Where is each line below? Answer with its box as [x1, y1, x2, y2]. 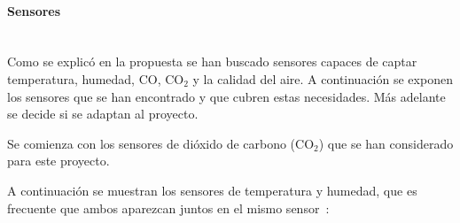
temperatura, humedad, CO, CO [7, 69, 184, 88]
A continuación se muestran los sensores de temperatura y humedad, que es [7, 181, 417, 199]
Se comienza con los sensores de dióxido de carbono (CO [7, 134, 315, 152]
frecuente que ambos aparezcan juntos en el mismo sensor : [7, 198, 330, 217]
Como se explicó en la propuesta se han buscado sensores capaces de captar [7, 52, 417, 71]
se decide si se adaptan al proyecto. [7, 104, 199, 123]
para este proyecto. [7, 151, 110, 170]
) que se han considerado [318, 134, 454, 152]
